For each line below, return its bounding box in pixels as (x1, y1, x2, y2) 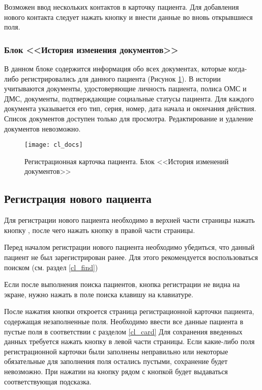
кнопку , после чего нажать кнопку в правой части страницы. (4, 224, 195, 235)
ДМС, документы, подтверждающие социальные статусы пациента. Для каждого (4, 93, 254, 103)
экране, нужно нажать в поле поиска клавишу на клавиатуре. (4, 289, 193, 299)
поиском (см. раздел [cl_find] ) (4, 262, 98, 272)
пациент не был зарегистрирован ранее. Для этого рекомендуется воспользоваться (4, 251, 258, 262)
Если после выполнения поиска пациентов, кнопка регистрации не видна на (4, 279, 240, 290)
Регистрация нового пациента (4, 191, 152, 206)
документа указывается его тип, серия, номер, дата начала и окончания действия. (4, 103, 256, 114)
